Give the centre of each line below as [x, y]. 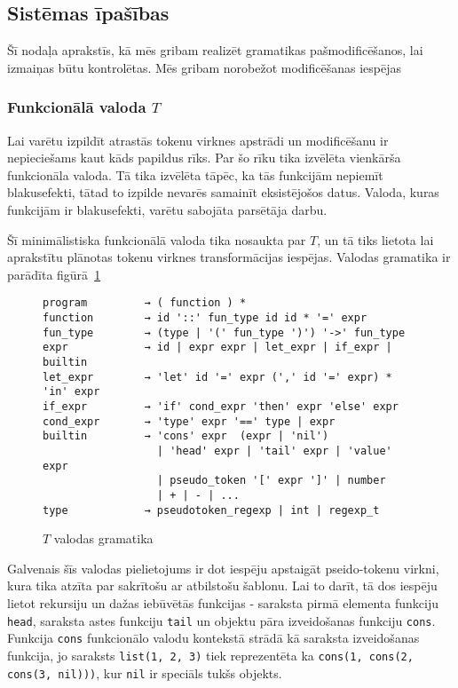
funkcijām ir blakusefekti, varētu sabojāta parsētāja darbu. [167, 209]
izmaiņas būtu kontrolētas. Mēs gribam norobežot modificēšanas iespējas [204, 67]
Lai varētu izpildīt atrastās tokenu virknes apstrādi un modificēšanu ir [198, 140]
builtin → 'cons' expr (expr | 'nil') [186, 436]
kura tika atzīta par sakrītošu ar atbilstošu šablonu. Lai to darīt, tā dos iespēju [222, 585]
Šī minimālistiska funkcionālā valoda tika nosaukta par [157, 239]
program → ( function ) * [145, 303]
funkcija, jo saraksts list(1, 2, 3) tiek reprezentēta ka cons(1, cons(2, [210, 655]
